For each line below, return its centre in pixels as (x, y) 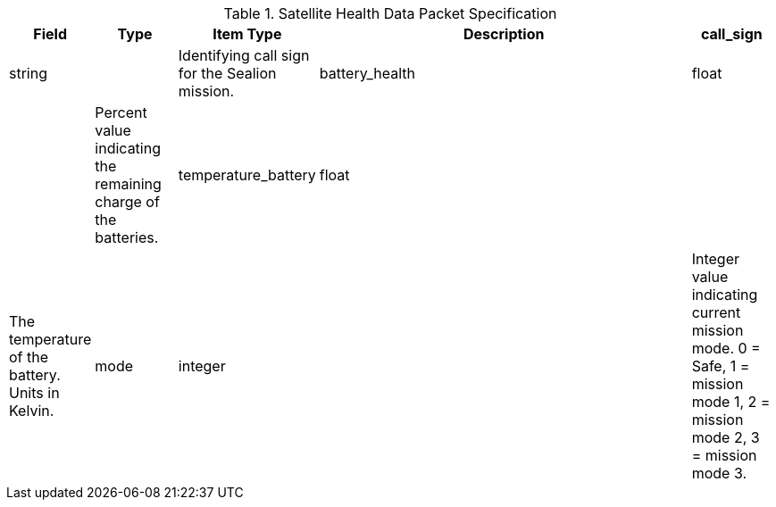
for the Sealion (227, 73)
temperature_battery (247, 175)
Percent (121, 112)
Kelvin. (32, 411)
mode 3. (719, 473)
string (28, 73)
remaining (128, 184)
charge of (127, 202)
